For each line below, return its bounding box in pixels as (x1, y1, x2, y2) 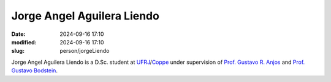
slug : (11, 47, 25, 55)
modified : (11, 38, 37, 46)
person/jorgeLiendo (59, 47, 110, 55)
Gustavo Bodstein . (11, 67, 58, 74)
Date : (11, 30, 26, 38)
